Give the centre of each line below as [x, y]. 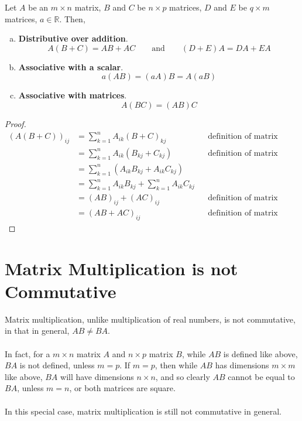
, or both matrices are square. [122, 388]
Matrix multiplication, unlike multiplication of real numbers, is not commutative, [150, 319]
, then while [176, 365]
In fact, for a [28, 353]
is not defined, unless [57, 365]
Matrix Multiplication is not [121, 268]
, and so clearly [183, 376]
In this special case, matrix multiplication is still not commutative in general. [143, 411]
